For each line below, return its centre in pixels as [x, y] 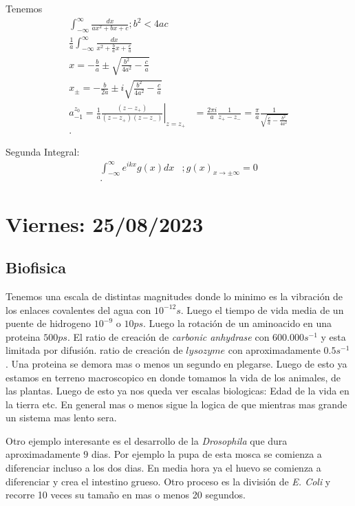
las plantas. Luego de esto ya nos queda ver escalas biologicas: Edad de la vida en [177, 391]
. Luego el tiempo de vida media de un [262, 309]
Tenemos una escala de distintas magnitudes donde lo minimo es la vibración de [174, 296]
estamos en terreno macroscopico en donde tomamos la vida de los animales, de [173, 377]
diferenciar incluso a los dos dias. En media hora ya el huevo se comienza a [163, 468]
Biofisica [36, 267]
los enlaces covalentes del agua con [78, 309]
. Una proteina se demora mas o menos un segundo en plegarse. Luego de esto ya [176, 363]
